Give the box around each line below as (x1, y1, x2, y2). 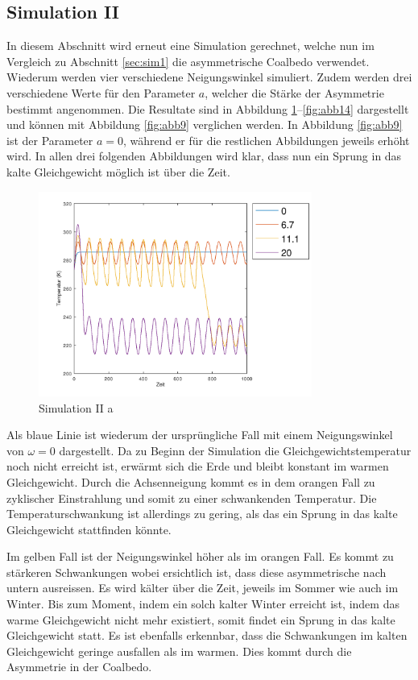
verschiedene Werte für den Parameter (6, 84, 196, 101)
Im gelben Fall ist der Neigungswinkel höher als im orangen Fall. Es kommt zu (6, 548, 394, 565)
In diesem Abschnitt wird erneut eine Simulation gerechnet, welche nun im (6, 37, 375, 54)
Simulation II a (39, 399, 114, 416)
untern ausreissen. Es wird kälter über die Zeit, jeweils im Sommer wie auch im (6, 579, 399, 596)
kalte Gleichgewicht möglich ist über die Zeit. (6, 163, 230, 180)
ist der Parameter (6, 131, 93, 148)
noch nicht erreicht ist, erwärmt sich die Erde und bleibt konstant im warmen (6, 458, 389, 475)
